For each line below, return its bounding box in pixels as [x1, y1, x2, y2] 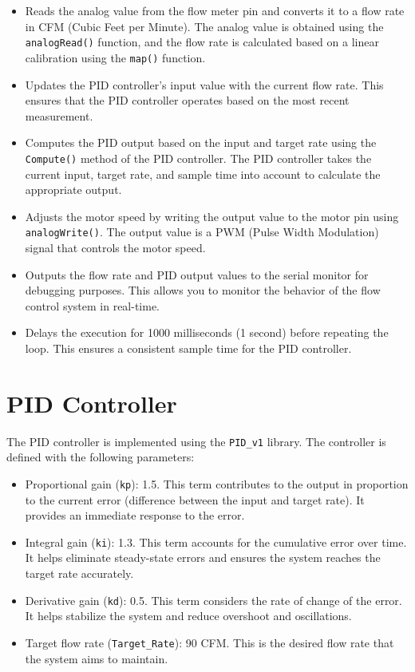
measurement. [25, 107, 93, 124]
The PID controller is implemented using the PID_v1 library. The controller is [6, 433, 386, 449]
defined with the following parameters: [6, 449, 195, 465]
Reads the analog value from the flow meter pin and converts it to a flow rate [25, 2, 405, 18]
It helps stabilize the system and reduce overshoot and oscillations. [25, 607, 352, 624]
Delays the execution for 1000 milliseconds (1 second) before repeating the [25, 324, 389, 341]
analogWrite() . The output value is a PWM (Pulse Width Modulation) [25, 223, 379, 240]
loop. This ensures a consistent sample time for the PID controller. [25, 339, 352, 356]
